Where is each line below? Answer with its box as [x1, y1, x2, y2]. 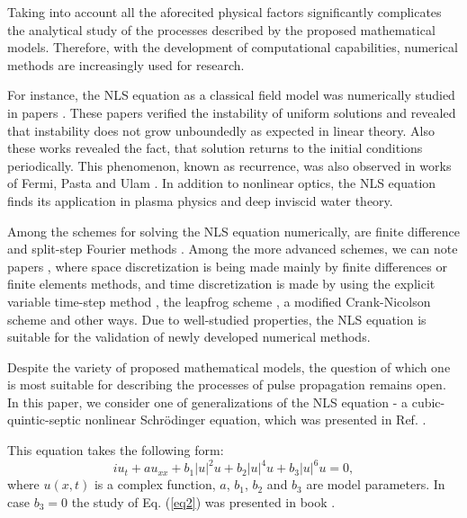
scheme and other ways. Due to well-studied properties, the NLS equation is [7, 309, 427, 328]
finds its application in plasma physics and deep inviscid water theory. [7, 191, 393, 210]
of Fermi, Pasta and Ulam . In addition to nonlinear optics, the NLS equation [7, 174, 436, 192]
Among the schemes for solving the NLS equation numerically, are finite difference [7, 221, 461, 240]
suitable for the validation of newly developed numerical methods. [7, 327, 371, 346]
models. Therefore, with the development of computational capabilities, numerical [7, 38, 458, 57]
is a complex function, [94, 475, 216, 494]
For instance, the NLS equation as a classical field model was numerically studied [7, 85, 455, 104]
